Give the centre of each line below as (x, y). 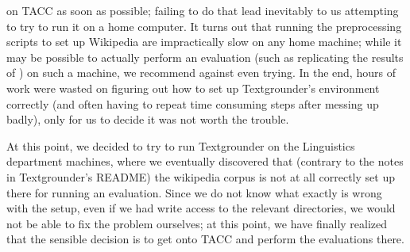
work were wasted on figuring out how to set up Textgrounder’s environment (193, 88)
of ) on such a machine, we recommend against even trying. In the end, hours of (201, 73)
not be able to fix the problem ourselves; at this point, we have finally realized (197, 223)
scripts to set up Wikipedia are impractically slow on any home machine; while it (204, 42)
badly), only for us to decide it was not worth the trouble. (148, 119)
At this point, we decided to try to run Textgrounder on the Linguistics (181, 145)
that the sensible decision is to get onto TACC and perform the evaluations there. (205, 239)
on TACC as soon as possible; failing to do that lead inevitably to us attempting (203, 10)
